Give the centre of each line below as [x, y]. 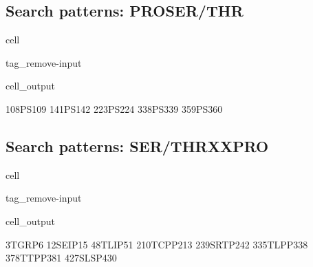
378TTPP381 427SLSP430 [61, 258]
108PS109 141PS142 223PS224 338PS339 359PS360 [114, 108]
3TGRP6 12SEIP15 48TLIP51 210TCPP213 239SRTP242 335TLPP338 [157, 244]
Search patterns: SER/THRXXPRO [137, 146]
